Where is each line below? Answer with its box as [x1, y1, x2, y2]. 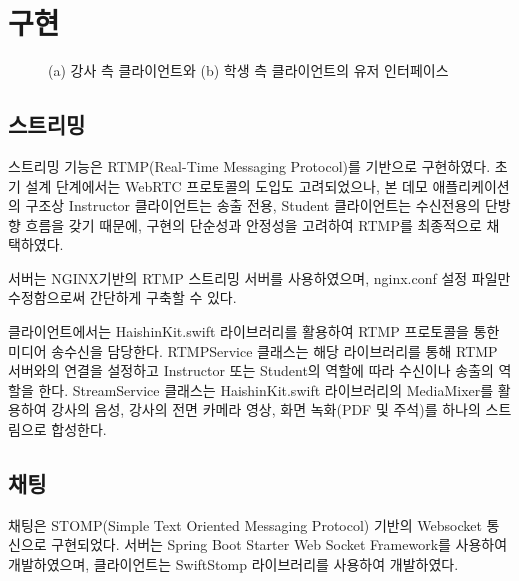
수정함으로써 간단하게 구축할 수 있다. [8, 287, 237, 308]
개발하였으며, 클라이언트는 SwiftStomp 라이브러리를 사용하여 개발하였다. [8, 554, 459, 575]
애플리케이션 [432, 175, 510, 196]
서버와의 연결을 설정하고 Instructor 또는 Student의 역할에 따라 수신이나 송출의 [8, 360, 494, 381]
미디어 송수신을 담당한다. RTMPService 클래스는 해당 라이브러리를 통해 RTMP [8, 340, 498, 361]
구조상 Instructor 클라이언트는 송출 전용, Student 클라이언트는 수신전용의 [25, 195, 481, 216]
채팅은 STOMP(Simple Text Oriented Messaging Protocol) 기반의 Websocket [8, 514, 482, 535]
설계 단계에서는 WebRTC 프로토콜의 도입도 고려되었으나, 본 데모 [25, 175, 428, 196]
